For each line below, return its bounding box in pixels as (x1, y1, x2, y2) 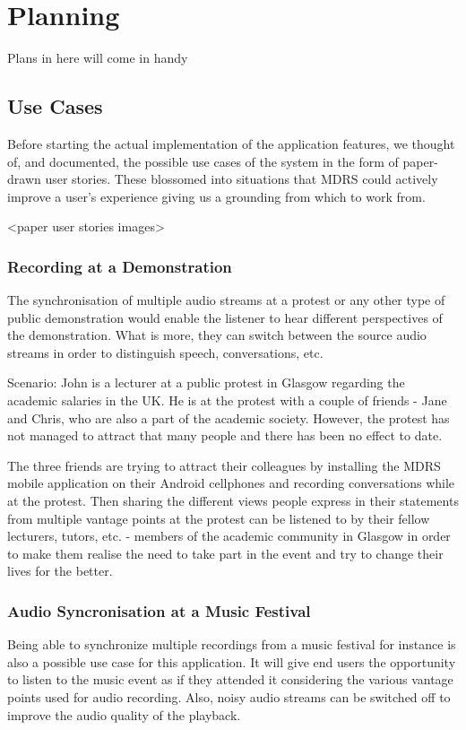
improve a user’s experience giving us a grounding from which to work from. (7, 187, 426, 205)
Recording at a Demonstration (7, 255, 232, 277)
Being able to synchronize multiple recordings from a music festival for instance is (7, 635, 456, 654)
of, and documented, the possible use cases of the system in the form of (7, 152, 399, 170)
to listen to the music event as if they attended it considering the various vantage (7, 670, 453, 689)
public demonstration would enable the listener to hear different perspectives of (7, 308, 443, 326)
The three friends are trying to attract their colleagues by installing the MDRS (7, 456, 441, 474)
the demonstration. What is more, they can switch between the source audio (7, 326, 427, 344)
